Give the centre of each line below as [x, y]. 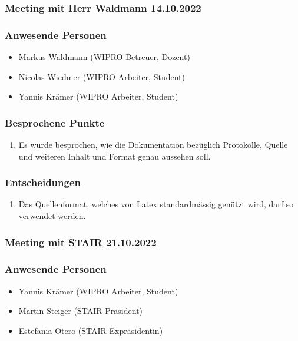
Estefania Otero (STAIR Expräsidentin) [91, 330]
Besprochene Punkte [55, 122]
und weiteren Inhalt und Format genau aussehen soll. [115, 156]
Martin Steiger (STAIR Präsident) [81, 311]
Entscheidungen [43, 182]
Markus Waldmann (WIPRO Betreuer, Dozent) [104, 57]
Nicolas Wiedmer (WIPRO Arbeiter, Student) [102, 76]
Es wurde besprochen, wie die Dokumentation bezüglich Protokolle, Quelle [153, 145]
